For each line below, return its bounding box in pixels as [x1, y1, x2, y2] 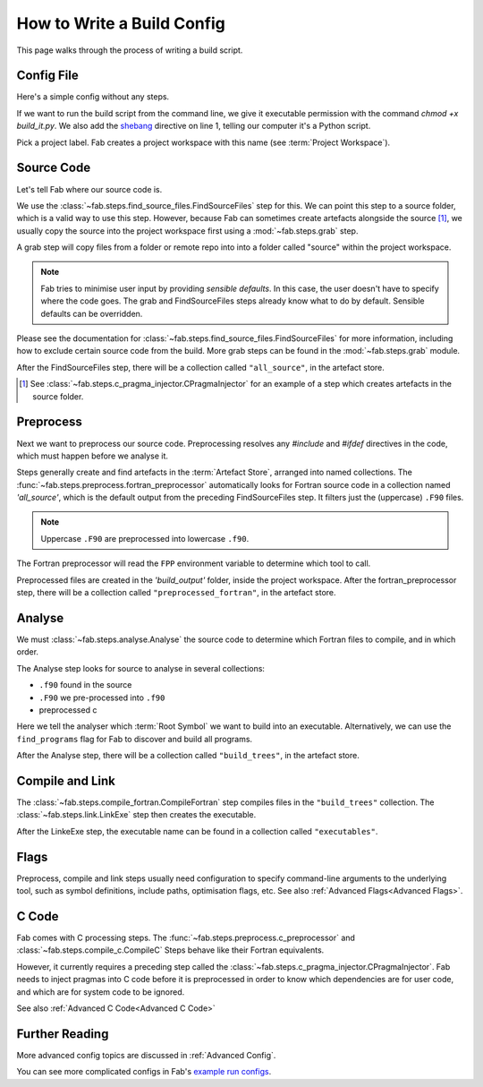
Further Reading [16, 1026, 109, 1041]
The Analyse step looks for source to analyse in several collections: [16, 663, 266, 673]
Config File [16, 68, 80, 83]
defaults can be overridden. [40, 308, 143, 319]
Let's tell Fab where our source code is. [16, 184, 163, 194]
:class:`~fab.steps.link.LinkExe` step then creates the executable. [16, 809, 257, 820]
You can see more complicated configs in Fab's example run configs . [16, 1066, 272, 1077]
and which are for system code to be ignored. [16, 986, 185, 997]
